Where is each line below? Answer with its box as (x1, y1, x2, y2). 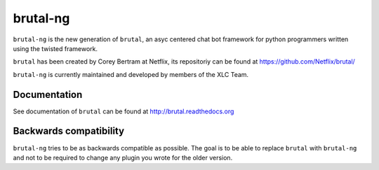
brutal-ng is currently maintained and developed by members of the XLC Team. (13, 70, 249, 78)
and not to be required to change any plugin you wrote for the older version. (13, 153, 233, 162)
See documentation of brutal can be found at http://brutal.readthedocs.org (13, 107, 234, 115)
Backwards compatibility (13, 125, 125, 137)
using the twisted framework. (13, 44, 98, 52)
